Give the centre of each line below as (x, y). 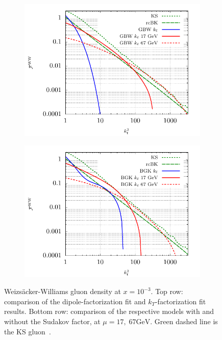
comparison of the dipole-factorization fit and (75, 301)
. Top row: (167, 291)
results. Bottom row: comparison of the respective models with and (109, 311)
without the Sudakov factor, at (52, 321)
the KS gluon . (28, 331)
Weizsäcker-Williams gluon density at (63, 291)
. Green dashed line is (184, 321)
